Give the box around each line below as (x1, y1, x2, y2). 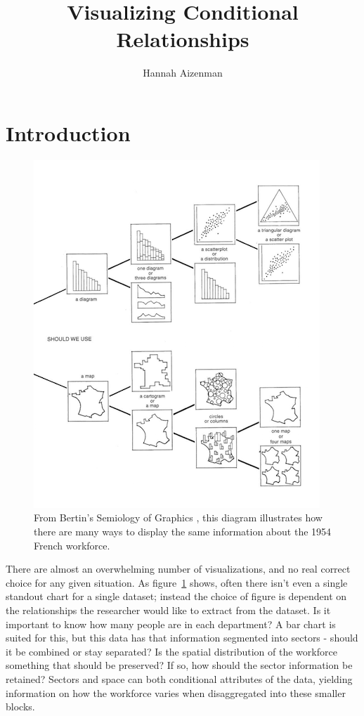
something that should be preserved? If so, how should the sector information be (6, 658, 353, 672)
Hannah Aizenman (143, 65, 223, 80)
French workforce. (34, 538, 110, 552)
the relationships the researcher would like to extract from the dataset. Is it (6, 603, 331, 617)
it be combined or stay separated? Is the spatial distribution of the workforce (6, 644, 337, 658)
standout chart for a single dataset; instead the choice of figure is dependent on (6, 589, 347, 604)
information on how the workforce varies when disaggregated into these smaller (6, 685, 346, 700)
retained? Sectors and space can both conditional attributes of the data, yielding (6, 671, 353, 686)
